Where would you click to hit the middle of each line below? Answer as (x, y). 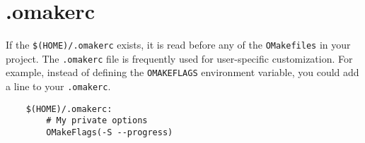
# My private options (97, 121)
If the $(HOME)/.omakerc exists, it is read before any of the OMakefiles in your (178, 45)
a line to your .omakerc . (58, 86)
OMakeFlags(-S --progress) (110, 133)
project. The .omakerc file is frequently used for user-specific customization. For (179, 58)
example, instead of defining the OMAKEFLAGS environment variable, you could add (182, 72)
